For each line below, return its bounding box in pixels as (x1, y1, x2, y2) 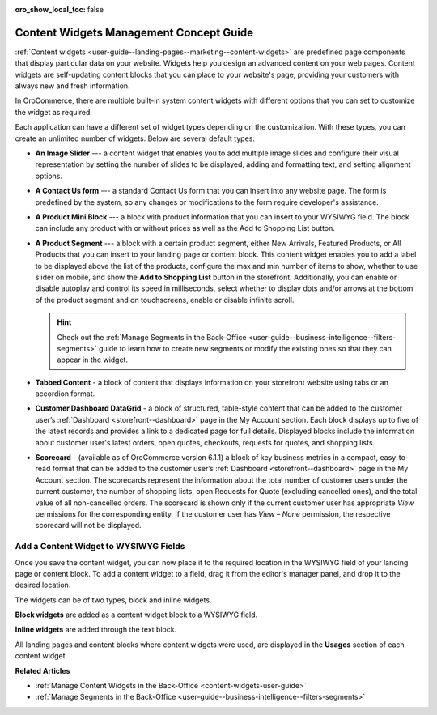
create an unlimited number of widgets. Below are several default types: (15, 134, 255, 143)
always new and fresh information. (15, 81, 130, 91)
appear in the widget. (57, 355, 129, 364)
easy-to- (380, 453, 409, 462)
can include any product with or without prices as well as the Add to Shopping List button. (35, 223, 336, 233)
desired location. (15, 580, 71, 590)
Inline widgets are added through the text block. (15, 624, 177, 635)
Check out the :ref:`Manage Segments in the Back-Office (57, 332, 247, 342)
